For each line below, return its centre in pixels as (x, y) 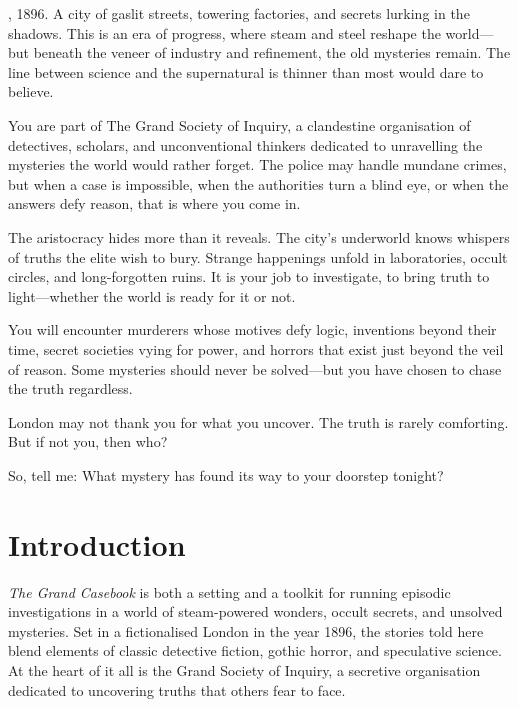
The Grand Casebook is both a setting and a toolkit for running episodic (229, 591)
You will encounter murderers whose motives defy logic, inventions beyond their (252, 329)
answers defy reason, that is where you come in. (154, 203)
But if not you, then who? (88, 441)
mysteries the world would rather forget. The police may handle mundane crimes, (257, 164)
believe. (31, 91)
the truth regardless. (70, 388)
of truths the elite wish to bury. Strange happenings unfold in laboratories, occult (258, 256)
